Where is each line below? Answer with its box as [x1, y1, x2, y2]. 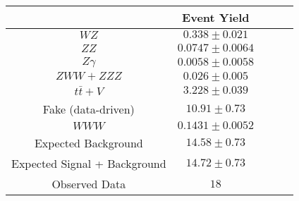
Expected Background [34, 134, 143, 151]
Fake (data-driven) [42, 100, 135, 117]
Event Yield [182, 9, 250, 25]
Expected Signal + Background [11, 154, 166, 171]
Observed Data [51, 175, 126, 192]
